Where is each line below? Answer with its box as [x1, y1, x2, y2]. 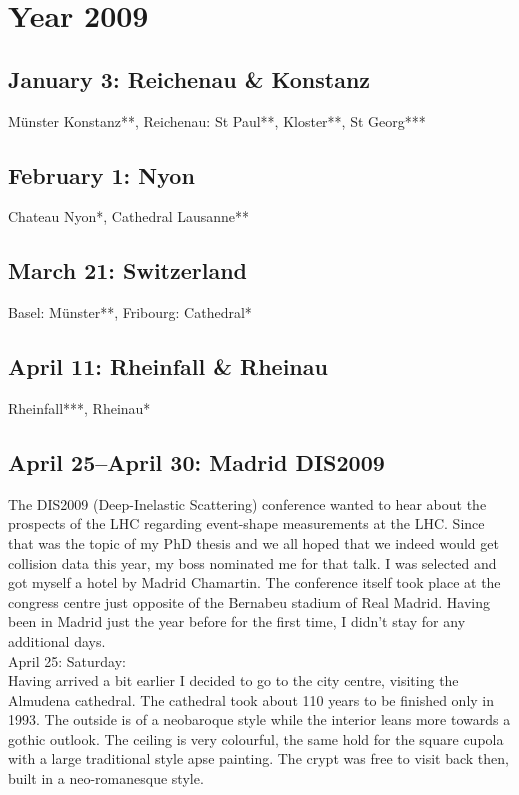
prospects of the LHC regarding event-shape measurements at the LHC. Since [8, 513, 485, 534]
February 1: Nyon [8, 159, 195, 190]
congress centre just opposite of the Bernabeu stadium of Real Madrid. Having [8, 591, 490, 612]
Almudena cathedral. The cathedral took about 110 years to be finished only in [8, 689, 495, 710]
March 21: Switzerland [8, 255, 248, 286]
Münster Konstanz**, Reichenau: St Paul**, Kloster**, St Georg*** [8, 110, 426, 131]
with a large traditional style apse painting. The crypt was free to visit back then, [8, 748, 509, 769]
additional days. [8, 630, 106, 651]
